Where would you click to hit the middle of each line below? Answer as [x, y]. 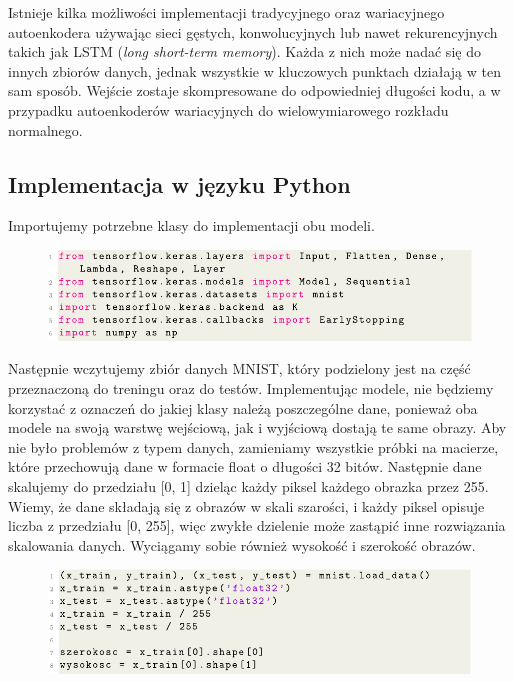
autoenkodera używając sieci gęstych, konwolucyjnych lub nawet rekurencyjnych [253, 31]
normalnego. [45, 129]
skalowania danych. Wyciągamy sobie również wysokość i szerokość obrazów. [242, 544]
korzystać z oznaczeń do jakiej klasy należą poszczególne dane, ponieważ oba [243, 407]
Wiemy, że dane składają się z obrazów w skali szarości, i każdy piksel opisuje [246, 505]
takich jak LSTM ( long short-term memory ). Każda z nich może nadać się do [244, 51]
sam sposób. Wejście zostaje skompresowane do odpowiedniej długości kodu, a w [254, 90]
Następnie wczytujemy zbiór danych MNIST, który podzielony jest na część [239, 368]
